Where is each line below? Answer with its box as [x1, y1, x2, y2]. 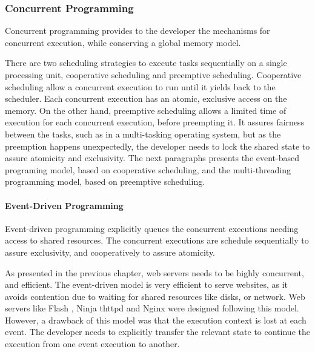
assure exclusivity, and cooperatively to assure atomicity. [5, 245, 216, 258]
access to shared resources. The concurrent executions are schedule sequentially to [5, 234, 309, 247]
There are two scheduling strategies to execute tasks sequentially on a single [5, 56, 287, 69]
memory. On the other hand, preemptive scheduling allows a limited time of [5, 104, 287, 116]
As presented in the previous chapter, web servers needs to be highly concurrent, [5, 266, 304, 279]
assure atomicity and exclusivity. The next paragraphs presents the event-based [5, 151, 300, 164]
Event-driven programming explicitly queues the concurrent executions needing [5, 222, 299, 234]
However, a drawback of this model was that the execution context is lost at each [5, 313, 307, 326]
